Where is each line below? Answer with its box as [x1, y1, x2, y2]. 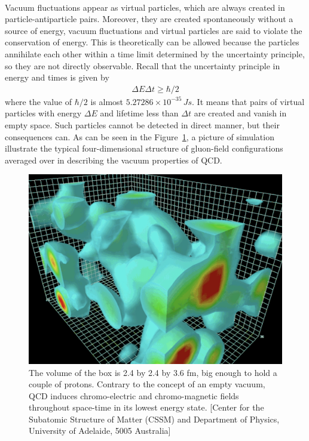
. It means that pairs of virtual [192, 95, 305, 107]
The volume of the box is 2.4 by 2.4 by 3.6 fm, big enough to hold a [29, 366, 277, 378]
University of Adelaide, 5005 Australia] [29, 424, 171, 437]
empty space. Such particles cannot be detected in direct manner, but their [5, 118, 280, 131]
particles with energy [5, 107, 82, 119]
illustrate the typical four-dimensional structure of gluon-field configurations [5, 142, 283, 155]
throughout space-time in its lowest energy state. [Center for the [29, 401, 264, 414]
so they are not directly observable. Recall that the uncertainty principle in [5, 59, 280, 72]
